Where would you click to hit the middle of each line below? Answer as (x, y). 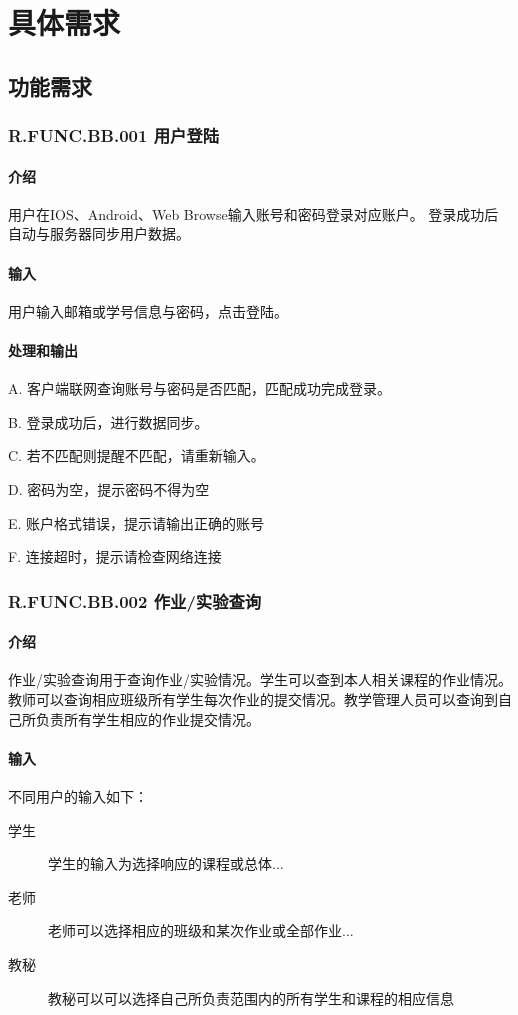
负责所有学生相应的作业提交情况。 (147, 718)
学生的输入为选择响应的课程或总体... (166, 863)
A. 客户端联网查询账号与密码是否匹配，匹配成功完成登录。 (200, 388)
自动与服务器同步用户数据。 (99, 233)
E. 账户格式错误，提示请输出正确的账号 (136, 522)
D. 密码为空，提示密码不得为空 (109, 488)
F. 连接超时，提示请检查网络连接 (115, 556)
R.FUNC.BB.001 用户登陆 (114, 135)
